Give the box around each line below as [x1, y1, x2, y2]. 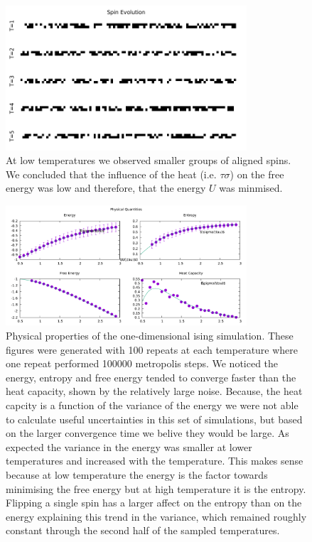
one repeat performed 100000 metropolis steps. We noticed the [6, 356, 279, 371]
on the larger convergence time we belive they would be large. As [6, 426, 289, 440]
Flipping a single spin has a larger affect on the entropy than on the [6, 495, 302, 510]
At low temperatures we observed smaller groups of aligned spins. [6, 153, 291, 168]
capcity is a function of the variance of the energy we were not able [6, 398, 298, 413]
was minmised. [219, 180, 283, 195]
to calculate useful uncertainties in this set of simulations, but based [6, 411, 303, 426]
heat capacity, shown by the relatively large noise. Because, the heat [6, 384, 303, 399]
